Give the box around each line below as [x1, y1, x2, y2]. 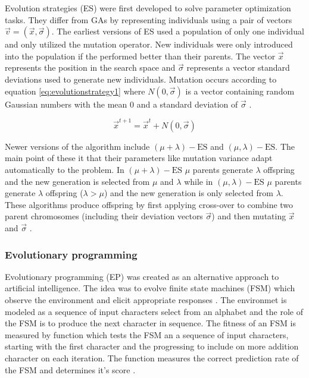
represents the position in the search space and [5, 61, 176, 74]
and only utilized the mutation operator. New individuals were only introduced [5, 38, 293, 51]
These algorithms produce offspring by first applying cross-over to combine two [5, 198, 294, 210]
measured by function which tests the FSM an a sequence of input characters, [5, 328, 289, 341]
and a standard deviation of [136, 97, 238, 110]
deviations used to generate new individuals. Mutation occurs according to [5, 73, 277, 85]
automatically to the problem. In [5, 163, 124, 176]
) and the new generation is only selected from [104, 187, 273, 199]
